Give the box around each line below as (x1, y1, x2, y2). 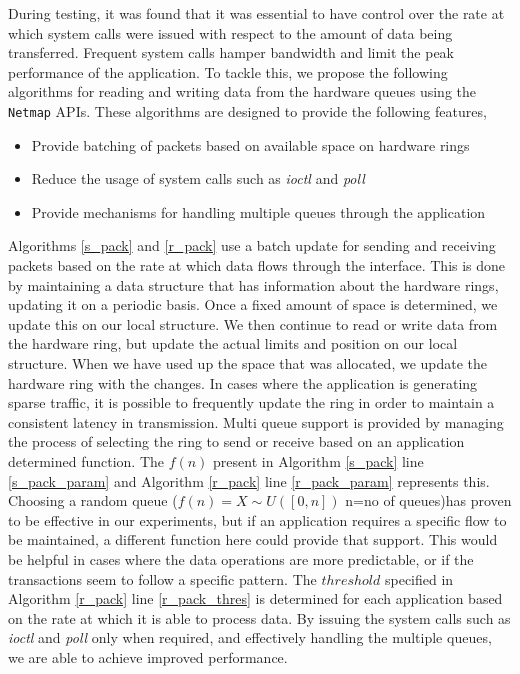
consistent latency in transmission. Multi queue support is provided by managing (8, 411, 504, 432)
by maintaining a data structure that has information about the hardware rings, (8, 274, 499, 295)
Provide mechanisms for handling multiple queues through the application (31, 201, 486, 222)
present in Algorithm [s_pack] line (213, 450, 424, 471)
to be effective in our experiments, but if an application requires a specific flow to (8, 509, 507, 530)
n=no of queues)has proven (345, 490, 512, 511)
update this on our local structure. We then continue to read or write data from (8, 313, 498, 334)
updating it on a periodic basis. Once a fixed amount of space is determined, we (8, 294, 498, 315)
